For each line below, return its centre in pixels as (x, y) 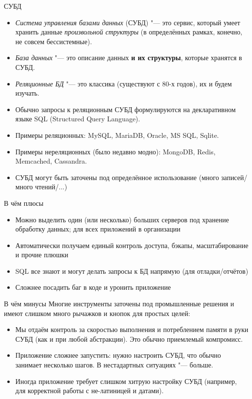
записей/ (234, 177)
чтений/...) (51, 187)
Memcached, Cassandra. (51, 161)
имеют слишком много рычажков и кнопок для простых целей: (97, 313)
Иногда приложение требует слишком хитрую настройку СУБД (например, (126, 381)
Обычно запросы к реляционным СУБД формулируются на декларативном (126, 109)
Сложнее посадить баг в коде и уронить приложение (93, 287)
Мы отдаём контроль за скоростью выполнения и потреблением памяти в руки (132, 329)
